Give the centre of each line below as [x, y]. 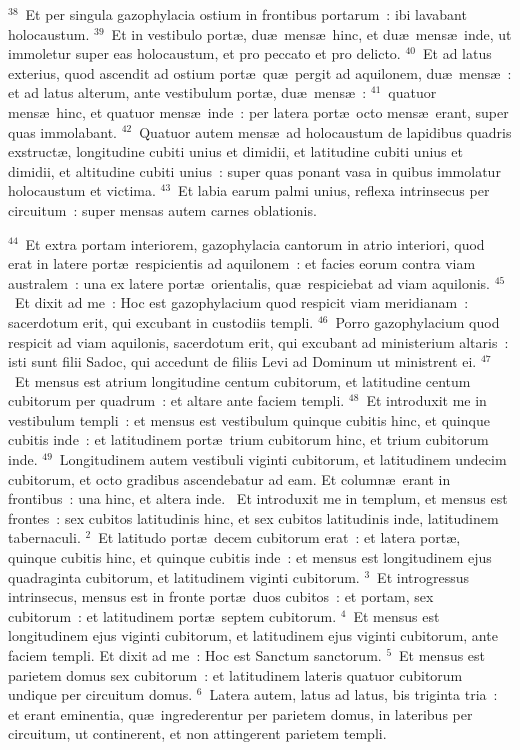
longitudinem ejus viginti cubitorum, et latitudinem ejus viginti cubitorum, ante [253, 635]
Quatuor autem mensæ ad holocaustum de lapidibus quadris [325, 131]
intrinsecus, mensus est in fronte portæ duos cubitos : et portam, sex [221, 596]
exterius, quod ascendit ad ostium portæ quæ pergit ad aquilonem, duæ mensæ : [260, 72]
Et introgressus [423, 576]
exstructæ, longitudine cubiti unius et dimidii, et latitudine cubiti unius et [235, 151]
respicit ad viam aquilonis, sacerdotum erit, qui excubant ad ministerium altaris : [258, 341]
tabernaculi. [44, 537]
